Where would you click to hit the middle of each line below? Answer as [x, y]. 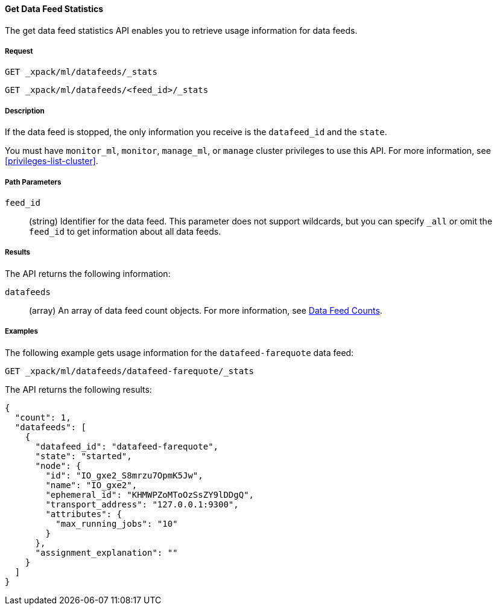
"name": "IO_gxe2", [91, 485]
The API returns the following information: [88, 273]
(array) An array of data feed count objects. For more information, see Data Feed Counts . [206, 310]
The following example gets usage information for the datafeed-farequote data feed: [179, 352]
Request [19, 51]
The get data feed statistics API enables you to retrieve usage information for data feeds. [181, 30]
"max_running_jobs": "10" [117, 523]
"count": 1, [43, 417]
